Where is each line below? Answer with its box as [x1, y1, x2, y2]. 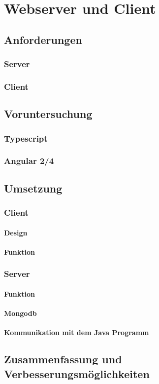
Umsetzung [4, 180, 63, 195]
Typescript [4, 132, 48, 144]
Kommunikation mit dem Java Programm [4, 327, 149, 338]
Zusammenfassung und [4, 351, 122, 367]
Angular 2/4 [4, 154, 54, 167]
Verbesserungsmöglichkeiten [4, 366, 150, 381]
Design [4, 227, 28, 237]
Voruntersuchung [4, 106, 93, 121]
